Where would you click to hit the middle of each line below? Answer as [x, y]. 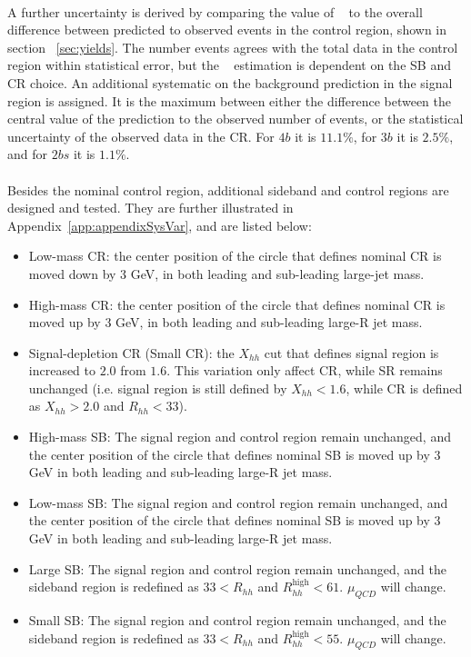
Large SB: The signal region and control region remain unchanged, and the [237, 568]
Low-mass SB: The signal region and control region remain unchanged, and [238, 502]
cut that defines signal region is [351, 352]
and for [28, 154]
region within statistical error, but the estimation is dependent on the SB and [229, 65]
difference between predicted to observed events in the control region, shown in [227, 30]
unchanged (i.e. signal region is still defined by [158, 388]
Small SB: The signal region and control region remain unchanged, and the [237, 620]
